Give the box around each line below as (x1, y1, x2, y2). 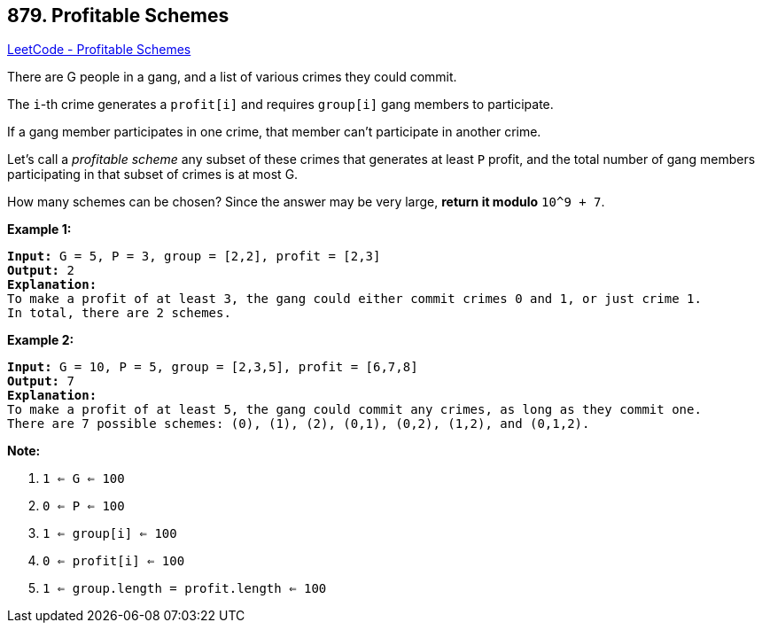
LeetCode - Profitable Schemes (7, 42, 191, 58)
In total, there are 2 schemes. (7, 306, 231, 321)
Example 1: (7, 222, 72, 237)
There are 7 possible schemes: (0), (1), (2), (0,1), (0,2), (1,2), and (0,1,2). (7, 416, 590, 432)
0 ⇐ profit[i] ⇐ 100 (43, 554, 185, 569)
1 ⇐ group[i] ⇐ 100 (43, 526, 177, 541)
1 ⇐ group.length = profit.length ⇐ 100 (43, 581, 327, 596)
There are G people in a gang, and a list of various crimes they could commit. (7, 69, 457, 85)
